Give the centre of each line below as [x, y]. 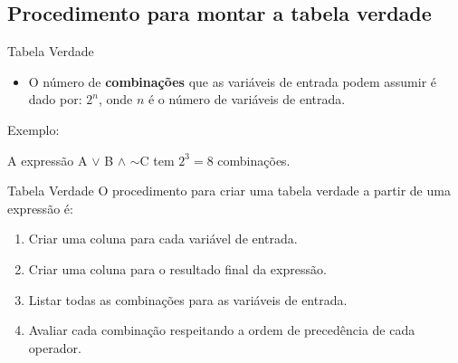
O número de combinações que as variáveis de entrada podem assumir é [233, 81]
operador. [55, 347]
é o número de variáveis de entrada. [247, 99]
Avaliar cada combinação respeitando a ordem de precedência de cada [222, 330]
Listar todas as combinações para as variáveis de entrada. [188, 299]
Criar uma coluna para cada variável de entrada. [163, 239]
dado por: [55, 99]
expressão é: [40, 208]
